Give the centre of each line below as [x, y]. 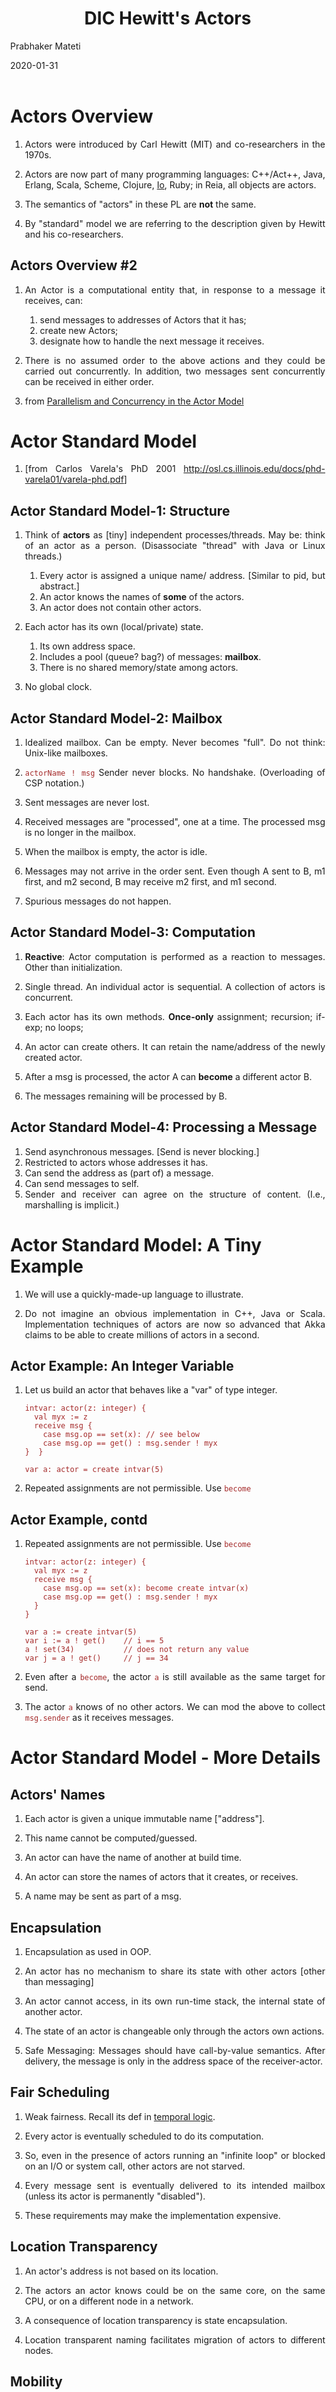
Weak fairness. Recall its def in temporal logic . [120, 2116]
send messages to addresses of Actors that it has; [143, 319]
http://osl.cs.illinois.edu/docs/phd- [254, 469]
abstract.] [59, 586]
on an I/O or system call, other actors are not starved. [135, 2166]
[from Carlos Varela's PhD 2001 [100, 469]
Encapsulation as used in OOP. [88, 1952]
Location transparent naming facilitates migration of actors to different [175, 2339]
